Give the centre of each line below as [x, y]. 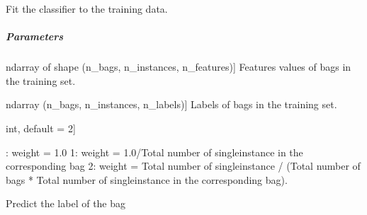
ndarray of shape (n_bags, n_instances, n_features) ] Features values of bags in [179, 67]
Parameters [35, 36]
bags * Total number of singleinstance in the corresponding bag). [147, 179]
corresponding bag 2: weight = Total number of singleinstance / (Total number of [183, 166]
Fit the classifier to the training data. [87, 8]
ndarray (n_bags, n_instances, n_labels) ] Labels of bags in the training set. [171, 104]
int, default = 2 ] [41, 128]
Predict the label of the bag [66, 203]
